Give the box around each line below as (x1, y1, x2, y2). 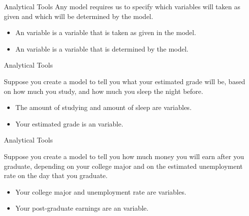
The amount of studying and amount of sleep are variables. (15, 102, 192, 112)
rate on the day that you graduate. (4, 170, 108, 180)
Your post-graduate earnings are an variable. (15, 203, 149, 213)
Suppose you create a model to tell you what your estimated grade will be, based (4, 76, 246, 86)
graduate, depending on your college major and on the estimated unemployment (4, 161, 243, 171)
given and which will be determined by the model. (4, 11, 153, 21)
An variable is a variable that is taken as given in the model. (15, 27, 196, 37)
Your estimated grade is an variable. (15, 118, 124, 128)
